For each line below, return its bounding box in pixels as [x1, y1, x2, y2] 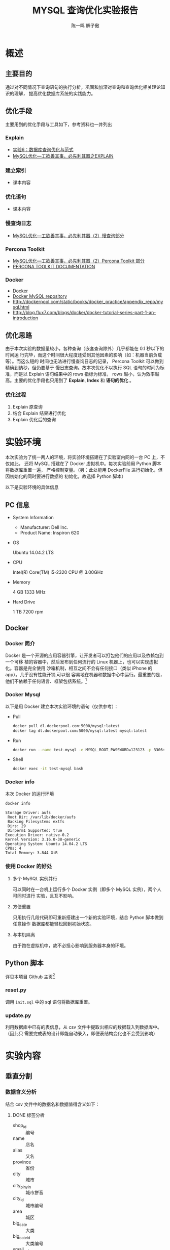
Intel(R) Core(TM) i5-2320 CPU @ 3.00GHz [12, 569, 104, 575]
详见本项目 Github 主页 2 [5, 973, 55, 980]
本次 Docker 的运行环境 [5, 790, 54, 797]
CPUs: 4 [5, 846, 22, 851]
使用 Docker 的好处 [5, 863, 52, 870]
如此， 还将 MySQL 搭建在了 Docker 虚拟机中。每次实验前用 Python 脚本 [9, 461, 161, 467]
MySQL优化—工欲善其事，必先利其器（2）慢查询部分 [12, 233, 124, 239]
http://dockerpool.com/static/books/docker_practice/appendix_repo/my [12, 299, 163, 305]
